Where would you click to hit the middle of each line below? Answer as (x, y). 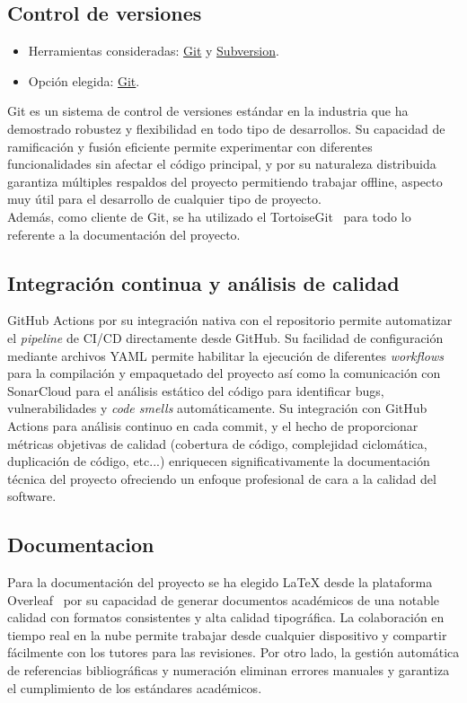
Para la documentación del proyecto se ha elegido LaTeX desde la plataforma (220, 582)
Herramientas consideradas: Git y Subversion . (154, 51)
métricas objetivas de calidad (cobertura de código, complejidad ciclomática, (217, 443)
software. (32, 496)
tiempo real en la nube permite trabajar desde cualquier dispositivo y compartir (227, 634)
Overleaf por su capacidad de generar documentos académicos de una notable (224, 599)
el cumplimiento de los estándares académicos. (135, 687)
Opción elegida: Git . (84, 80)
